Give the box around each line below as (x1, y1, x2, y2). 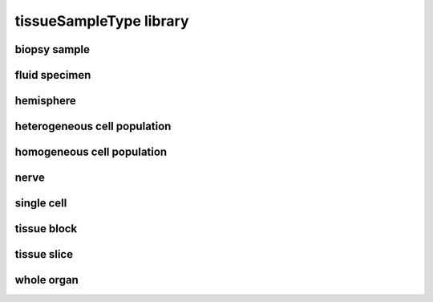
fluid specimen (14, 68, 91, 82)
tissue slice (14, 247, 74, 261)
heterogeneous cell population (14, 120, 172, 133)
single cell (14, 197, 67, 210)
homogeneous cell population (14, 145, 168, 159)
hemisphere (14, 94, 76, 108)
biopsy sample (14, 43, 90, 56)
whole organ (14, 273, 79, 287)
